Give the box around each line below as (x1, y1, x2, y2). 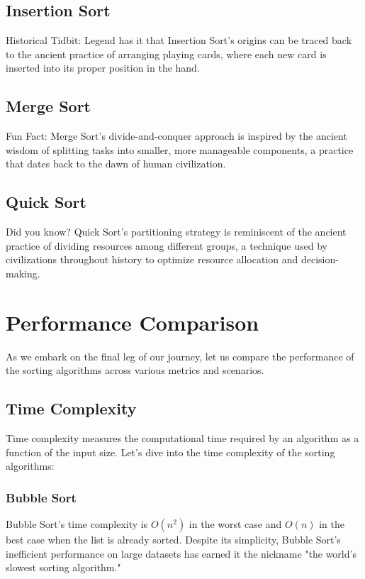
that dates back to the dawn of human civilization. (6, 156, 226, 171)
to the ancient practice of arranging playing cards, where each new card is (6, 46, 327, 61)
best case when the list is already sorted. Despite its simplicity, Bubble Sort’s (6, 532, 341, 547)
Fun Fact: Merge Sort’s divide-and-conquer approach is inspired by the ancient (6, 128, 347, 143)
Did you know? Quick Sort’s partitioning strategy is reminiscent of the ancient (6, 224, 347, 239)
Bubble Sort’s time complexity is (6, 517, 148, 531)
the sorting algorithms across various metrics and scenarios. (6, 363, 264, 377)
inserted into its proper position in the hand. (6, 60, 200, 75)
